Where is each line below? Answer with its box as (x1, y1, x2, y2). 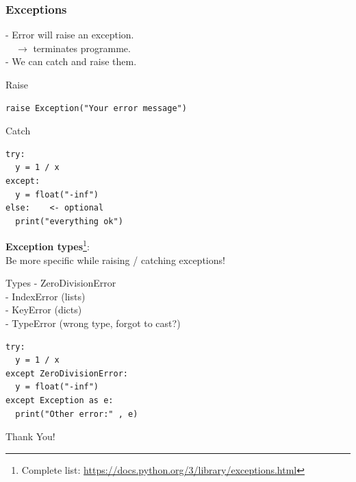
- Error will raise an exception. (5, 27, 134, 42)
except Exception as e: (5, 395, 114, 405)
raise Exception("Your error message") (5, 103, 187, 113)
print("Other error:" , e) (15, 409, 138, 419)
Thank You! (5, 429, 55, 444)
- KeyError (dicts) (5, 302, 82, 317)
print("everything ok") (15, 216, 123, 226)
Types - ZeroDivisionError (5, 276, 116, 290)
